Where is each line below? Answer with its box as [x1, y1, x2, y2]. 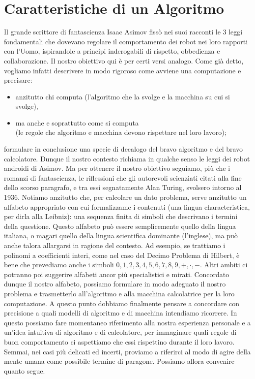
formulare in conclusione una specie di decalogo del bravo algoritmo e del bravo [4, 144, 243, 154]
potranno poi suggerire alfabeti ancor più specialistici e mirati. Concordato [4, 269, 229, 279]
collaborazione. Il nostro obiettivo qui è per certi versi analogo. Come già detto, [4, 55, 244, 65]
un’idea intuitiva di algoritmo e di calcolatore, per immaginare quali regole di [4, 327, 237, 337]
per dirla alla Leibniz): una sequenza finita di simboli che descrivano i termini [4, 211, 238, 221]
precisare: [4, 75, 32, 85]
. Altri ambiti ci [199, 259, 248, 270]
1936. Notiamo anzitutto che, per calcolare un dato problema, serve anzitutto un [4, 192, 247, 202]
